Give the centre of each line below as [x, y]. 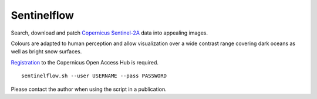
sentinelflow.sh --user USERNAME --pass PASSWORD [94, 76]
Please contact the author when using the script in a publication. [89, 89]
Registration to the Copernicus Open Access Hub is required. [85, 62]
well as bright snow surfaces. [46, 52]
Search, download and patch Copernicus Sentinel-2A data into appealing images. [109, 33]
